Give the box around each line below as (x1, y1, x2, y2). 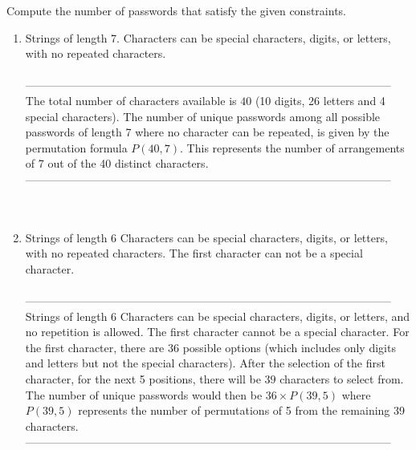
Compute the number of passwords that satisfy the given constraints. (6, 2, 346, 18)
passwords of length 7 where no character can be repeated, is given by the (25, 124, 389, 140)
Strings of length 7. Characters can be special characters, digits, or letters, (25, 29, 391, 46)
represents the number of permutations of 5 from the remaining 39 (78, 402, 406, 419)
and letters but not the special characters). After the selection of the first (25, 355, 385, 371)
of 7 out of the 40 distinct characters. (25, 155, 209, 172)
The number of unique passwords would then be (25, 386, 263, 403)
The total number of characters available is (25, 91, 237, 108)
